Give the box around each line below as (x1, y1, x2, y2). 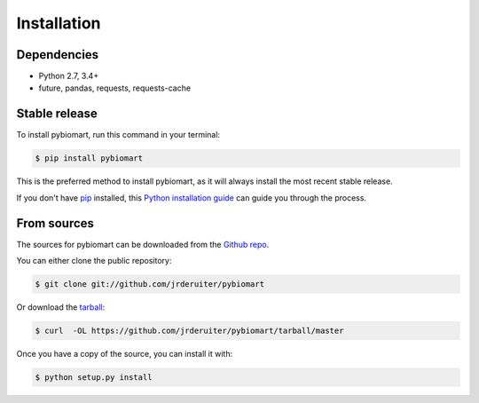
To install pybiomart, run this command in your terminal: (16, 130, 221, 140)
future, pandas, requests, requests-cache (38, 83, 191, 93)
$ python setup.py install (35, 372, 153, 382)
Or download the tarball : (16, 302, 106, 312)
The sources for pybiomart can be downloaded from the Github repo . (16, 239, 270, 249)
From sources (16, 216, 95, 231)
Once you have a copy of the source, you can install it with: (16, 348, 233, 359)
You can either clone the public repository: (16, 256, 172, 266)
